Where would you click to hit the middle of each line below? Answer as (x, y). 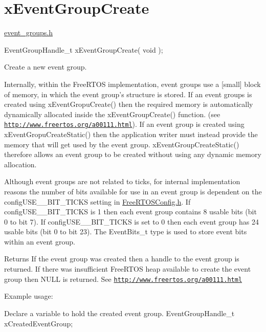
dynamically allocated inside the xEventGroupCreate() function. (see (112, 114)
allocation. (20, 164)
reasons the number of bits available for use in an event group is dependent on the (133, 191)
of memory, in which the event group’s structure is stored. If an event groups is (128, 94)
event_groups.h (29, 32)
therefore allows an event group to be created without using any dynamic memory (133, 154)
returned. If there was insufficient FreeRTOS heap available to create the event (128, 269)
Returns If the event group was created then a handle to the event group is (122, 259)
